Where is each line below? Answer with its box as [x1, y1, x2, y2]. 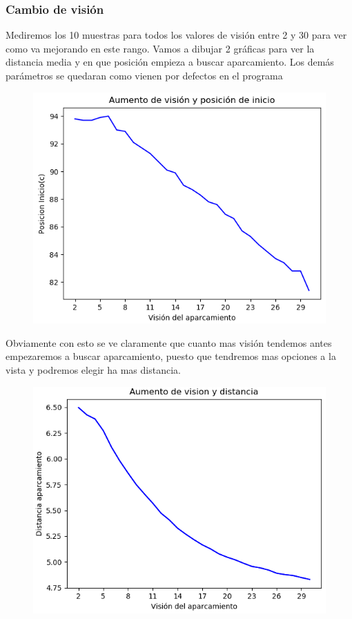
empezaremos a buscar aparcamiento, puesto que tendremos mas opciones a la [6, 349, 336, 363]
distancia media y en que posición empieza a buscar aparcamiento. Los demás [6, 55, 334, 69]
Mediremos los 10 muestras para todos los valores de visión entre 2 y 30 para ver [6, 28, 347, 42]
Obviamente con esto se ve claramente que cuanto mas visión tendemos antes [6, 335, 332, 350]
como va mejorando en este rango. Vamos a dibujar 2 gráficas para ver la [6, 41, 315, 55]
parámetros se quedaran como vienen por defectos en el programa [6, 68, 283, 82]
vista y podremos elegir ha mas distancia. [6, 362, 181, 377]
